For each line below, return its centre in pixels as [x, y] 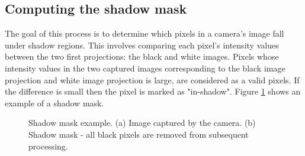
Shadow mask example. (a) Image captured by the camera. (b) [142, 123]
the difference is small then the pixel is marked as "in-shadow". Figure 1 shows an [153, 91]
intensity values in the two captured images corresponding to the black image [145, 68]
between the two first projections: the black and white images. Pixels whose [142, 56]
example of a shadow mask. [54, 103]
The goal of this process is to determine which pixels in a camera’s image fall [145, 33]
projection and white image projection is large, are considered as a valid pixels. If [152, 79]
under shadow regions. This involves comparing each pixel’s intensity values [142, 45]
